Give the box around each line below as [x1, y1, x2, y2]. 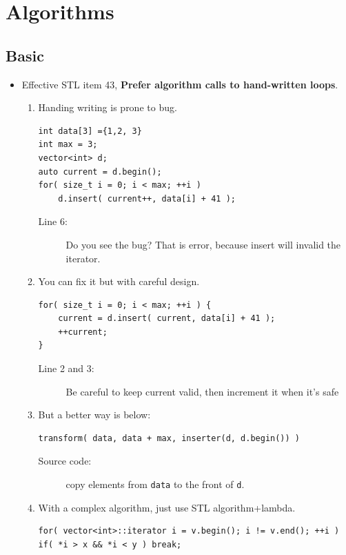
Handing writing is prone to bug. [38, 100, 177, 115]
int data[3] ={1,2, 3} [38, 126, 142, 136]
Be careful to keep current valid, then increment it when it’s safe [65, 384, 339, 398]
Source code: [38, 454, 92, 468]
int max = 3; [38, 139, 98, 150]
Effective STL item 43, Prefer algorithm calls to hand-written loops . [21, 77, 338, 91]
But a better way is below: [38, 407, 151, 422]
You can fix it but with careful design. [38, 274, 200, 289]
